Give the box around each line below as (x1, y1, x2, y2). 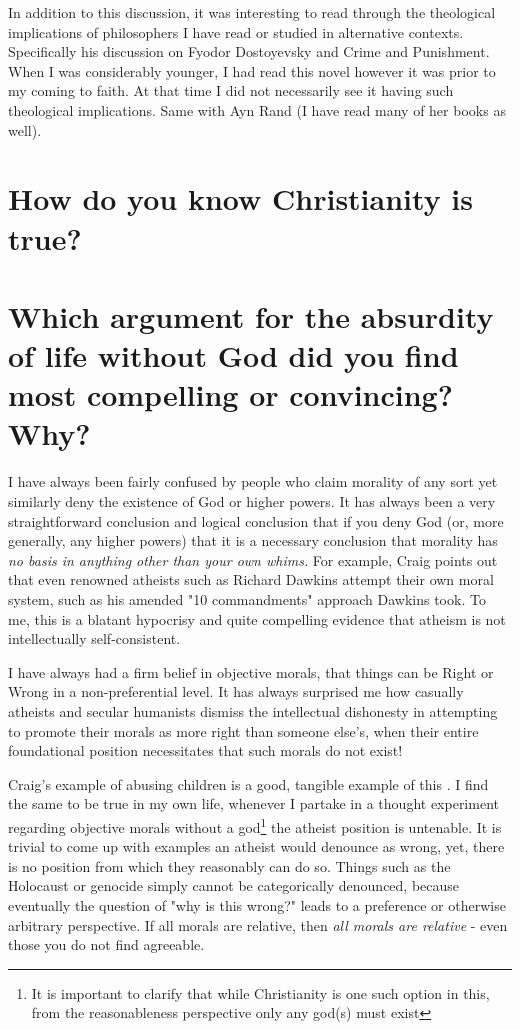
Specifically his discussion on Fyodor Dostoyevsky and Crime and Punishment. (8, 41, 490, 62)
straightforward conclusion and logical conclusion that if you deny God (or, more (8, 510, 504, 531)
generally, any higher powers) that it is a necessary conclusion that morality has (8, 530, 498, 551)
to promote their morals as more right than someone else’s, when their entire (8, 720, 479, 741)
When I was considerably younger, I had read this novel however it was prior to (8, 60, 496, 81)
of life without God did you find (8, 335, 459, 376)
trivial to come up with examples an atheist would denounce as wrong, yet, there (8, 836, 505, 857)
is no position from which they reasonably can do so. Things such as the (8, 855, 451, 876)
